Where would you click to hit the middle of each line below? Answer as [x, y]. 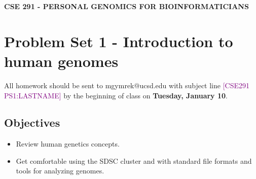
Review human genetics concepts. [68, 144]
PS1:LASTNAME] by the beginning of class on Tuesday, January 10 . [116, 95]
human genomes [61, 61]
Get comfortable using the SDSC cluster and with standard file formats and [134, 160]
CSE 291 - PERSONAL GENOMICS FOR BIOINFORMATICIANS [126, 6]
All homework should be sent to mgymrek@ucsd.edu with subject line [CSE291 [127, 85]
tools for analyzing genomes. [60, 171]
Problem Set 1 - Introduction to [119, 41]
